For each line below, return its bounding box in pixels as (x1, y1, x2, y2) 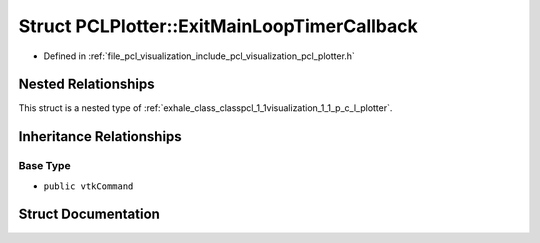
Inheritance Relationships (18, 128, 182, 145)
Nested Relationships (18, 76, 155, 93)
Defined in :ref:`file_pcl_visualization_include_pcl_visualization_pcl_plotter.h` (43, 50, 355, 62)
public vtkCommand (43, 180, 134, 192)
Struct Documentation (18, 206, 160, 223)
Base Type (18, 159, 71, 173)
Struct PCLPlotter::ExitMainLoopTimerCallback (18, 15, 419, 37)
